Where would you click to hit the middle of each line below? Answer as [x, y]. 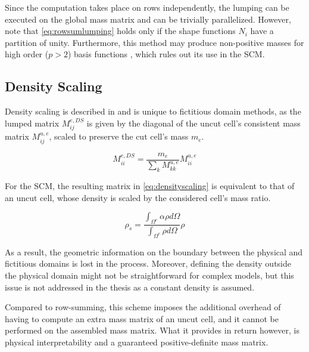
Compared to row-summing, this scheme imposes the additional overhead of [143, 307]
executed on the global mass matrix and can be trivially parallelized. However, [148, 19]
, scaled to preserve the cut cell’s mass [119, 136]
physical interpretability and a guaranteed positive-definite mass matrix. [137, 342]
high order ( [27, 54]
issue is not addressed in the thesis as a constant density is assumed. [130, 287]
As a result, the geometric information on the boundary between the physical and [154, 251]
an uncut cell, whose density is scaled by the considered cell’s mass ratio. [138, 197]
